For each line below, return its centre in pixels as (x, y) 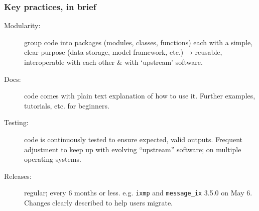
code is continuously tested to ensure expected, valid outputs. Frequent (134, 139)
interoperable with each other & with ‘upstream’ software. (113, 62)
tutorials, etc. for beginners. (67, 105)
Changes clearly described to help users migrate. (99, 202)
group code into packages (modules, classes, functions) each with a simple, (139, 42)
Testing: (16, 122)
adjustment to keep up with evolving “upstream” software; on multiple (133, 149)
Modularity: (22, 25)
